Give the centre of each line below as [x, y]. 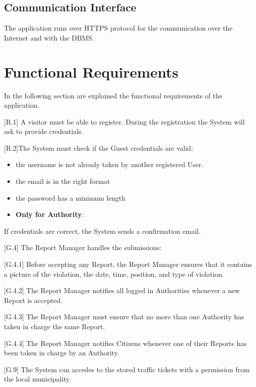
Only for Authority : [50, 214]
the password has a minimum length [70, 197]
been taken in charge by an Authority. [62, 353]
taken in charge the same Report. [55, 326]
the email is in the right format [63, 181]
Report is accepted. [33, 300]
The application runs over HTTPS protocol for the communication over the [118, 28]
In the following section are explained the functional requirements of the [113, 95]
